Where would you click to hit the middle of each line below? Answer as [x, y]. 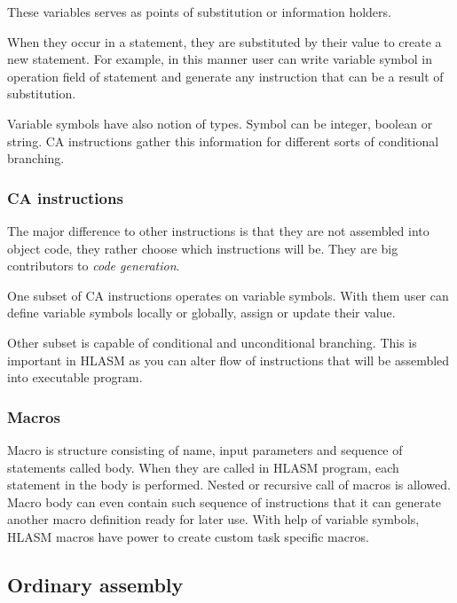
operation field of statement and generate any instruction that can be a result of [225, 76]
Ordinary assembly [95, 584]
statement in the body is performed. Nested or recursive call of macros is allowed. [229, 485]
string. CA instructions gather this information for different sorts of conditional [223, 141]
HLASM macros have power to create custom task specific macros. [188, 536]
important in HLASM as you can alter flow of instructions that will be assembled [228, 360]
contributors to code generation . [94, 266]
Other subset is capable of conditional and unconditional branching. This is [212, 342]
